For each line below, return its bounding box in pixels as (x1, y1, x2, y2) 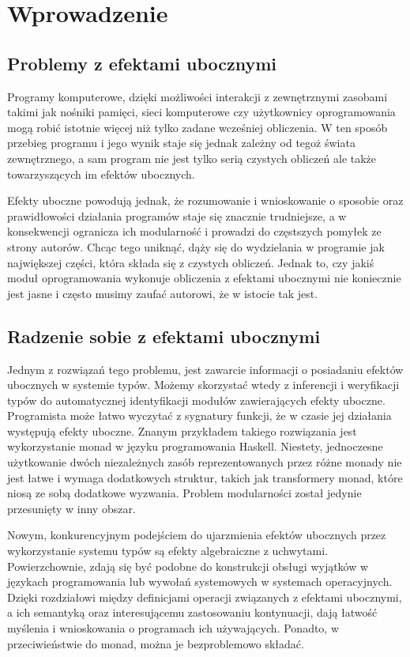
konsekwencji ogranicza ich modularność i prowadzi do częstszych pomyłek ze (7, 223, 382, 240)
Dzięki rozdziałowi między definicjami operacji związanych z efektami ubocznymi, (7, 588, 402, 605)
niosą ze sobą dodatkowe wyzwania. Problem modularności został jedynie (7, 485, 362, 501)
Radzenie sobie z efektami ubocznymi (7, 323, 321, 348)
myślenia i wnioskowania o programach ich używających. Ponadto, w (7, 620, 340, 636)
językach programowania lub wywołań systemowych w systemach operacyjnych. (7, 573, 393, 590)
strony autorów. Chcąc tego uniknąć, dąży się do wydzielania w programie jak (7, 238, 385, 255)
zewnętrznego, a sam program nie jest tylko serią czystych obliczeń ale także (7, 149, 377, 166)
